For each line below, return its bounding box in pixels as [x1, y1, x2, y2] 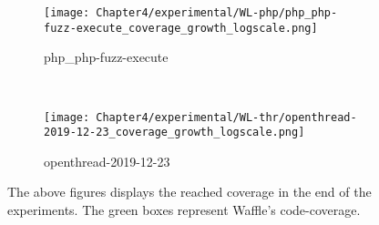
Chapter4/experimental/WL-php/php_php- [96, 6, 338, 19]
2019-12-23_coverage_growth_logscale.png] [44, 126, 305, 139]
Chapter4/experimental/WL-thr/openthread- [96, 110, 357, 124]
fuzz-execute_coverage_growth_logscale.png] [44, 21, 318, 35]
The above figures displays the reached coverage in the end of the [7, 182, 372, 201]
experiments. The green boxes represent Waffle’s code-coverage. [7, 200, 361, 219]
